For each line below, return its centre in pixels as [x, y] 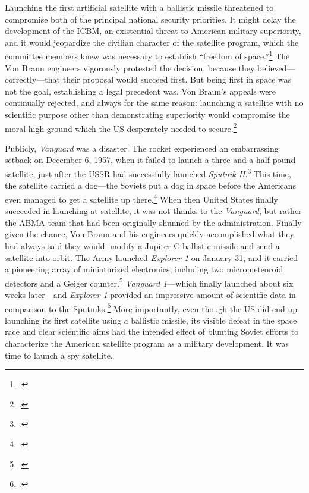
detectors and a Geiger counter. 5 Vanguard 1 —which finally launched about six [149, 282]
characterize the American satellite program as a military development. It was [147, 343]
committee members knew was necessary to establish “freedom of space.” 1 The [147, 55]
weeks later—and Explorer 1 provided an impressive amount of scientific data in [150, 294]
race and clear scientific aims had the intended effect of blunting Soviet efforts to [152, 332]
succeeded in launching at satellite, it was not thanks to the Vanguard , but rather [153, 211]
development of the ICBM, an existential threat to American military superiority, [153, 31]
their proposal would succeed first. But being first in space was [177, 79]
